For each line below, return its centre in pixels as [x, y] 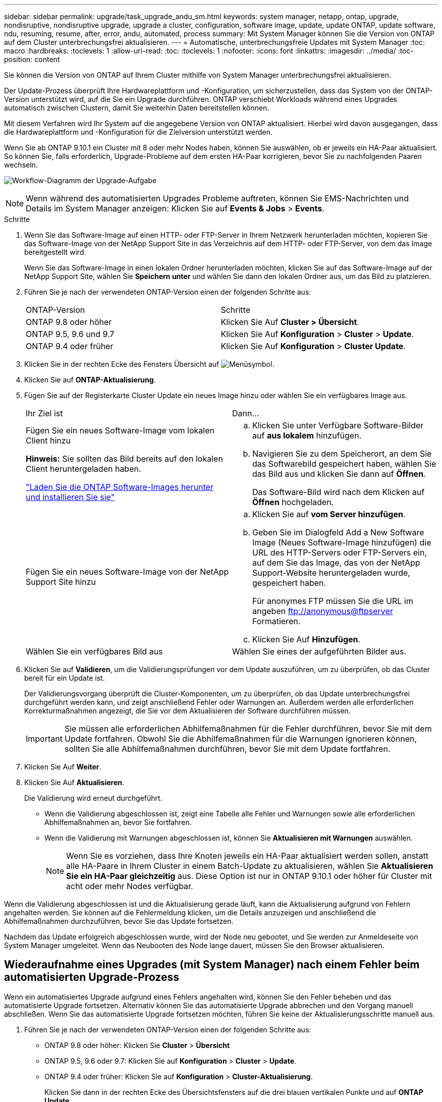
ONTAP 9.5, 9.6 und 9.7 [70, 334]
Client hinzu [48, 440]
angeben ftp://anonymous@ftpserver [323, 611]
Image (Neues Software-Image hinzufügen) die [342, 542]
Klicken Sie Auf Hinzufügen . [307, 639]
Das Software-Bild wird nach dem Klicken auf [339, 492]
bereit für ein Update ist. [65, 678]
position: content [32, 59]
